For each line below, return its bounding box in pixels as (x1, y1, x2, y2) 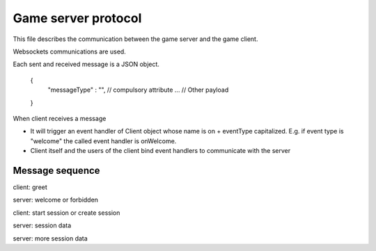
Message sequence (13, 164, 100, 177)
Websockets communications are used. (13, 47, 127, 56)
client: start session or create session (13, 209, 120, 217)
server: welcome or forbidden (13, 195, 99, 204)
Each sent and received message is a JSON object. (13, 60, 160, 69)
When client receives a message (13, 114, 107, 122)
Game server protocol (13, 10, 142, 26)
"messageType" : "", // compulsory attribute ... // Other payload (47, 86, 229, 94)
